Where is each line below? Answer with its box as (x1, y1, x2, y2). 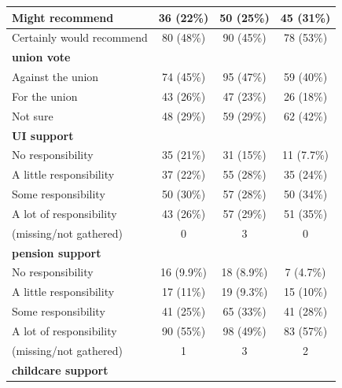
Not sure (12, 107, 53, 124)
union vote (12, 49, 71, 65)
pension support (12, 244, 101, 261)
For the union (12, 87, 78, 104)
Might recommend (12, 9, 114, 25)
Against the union (12, 68, 99, 85)
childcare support (12, 361, 108, 378)
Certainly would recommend (12, 29, 148, 46)
